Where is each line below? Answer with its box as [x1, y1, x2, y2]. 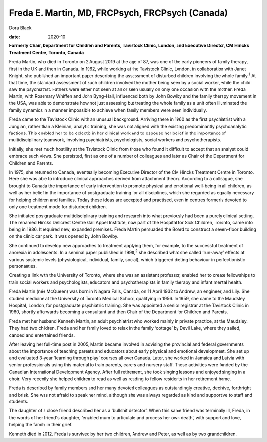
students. [9, 398, 29, 405]
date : [9, 34, 20, 40]
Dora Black [9, 25, 32, 31]
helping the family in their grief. [9, 422, 73, 428]
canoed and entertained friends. [9, 332, 75, 338]
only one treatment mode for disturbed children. [9, 203, 107, 210]
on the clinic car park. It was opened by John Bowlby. [9, 233, 119, 239]
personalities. [9, 264, 37, 269]
